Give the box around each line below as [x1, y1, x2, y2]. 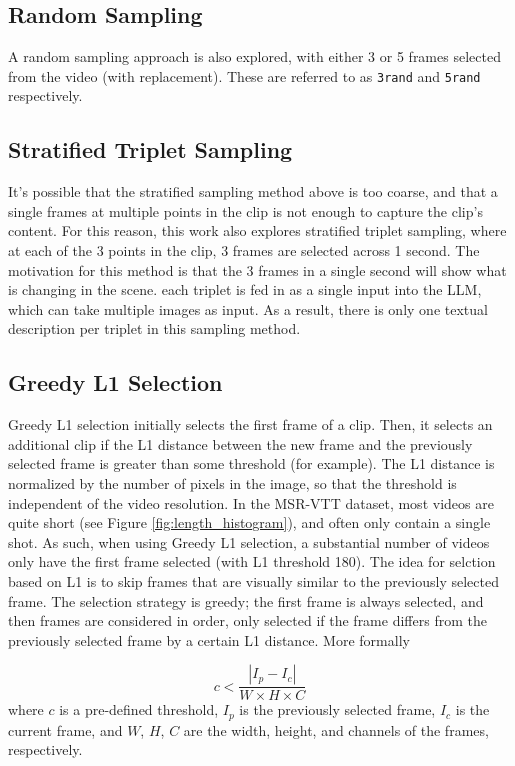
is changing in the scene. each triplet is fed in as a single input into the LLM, [8, 279, 482, 300]
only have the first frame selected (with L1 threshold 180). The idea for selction [8, 551, 496, 572]
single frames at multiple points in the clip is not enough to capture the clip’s [8, 200, 483, 221]
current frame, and [8, 719, 123, 740]
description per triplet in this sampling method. [8, 318, 301, 339]
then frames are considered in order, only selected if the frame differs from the [8, 610, 487, 631]
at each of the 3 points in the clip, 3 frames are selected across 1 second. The [8, 240, 480, 261]
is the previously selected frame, [239, 699, 436, 720]
